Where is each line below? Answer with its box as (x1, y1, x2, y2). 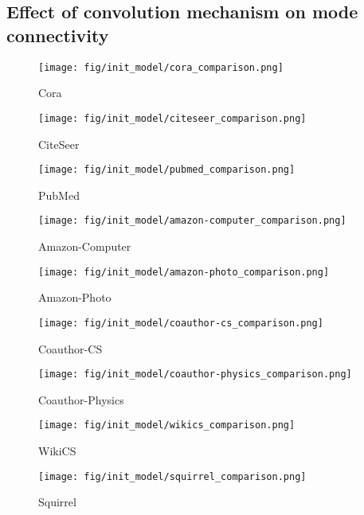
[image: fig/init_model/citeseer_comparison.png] (38, 112, 307, 124)
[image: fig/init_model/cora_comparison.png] (38, 61, 284, 73)
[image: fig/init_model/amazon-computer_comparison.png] (38, 215, 346, 227)
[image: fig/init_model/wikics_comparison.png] (38, 419, 296, 431)
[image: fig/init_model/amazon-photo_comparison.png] (38, 266, 330, 278)
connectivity (6, 22, 109, 47)
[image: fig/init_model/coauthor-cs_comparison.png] (38, 317, 323, 329)
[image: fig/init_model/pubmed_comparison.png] (38, 164, 296, 176)
